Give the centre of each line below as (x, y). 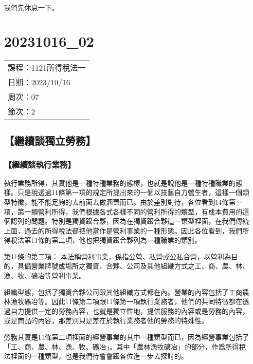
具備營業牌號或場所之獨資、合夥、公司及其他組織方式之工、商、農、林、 (133, 266)
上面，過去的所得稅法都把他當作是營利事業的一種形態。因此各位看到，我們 (123, 230)
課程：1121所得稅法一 (47, 67)
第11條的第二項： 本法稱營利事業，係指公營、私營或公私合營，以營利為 (117, 256)
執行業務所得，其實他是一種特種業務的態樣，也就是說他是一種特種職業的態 (123, 182)
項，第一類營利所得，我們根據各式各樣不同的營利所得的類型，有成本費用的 (123, 211)
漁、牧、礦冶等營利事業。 (45, 276)
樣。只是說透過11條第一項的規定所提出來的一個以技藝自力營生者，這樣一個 (123, 192)
